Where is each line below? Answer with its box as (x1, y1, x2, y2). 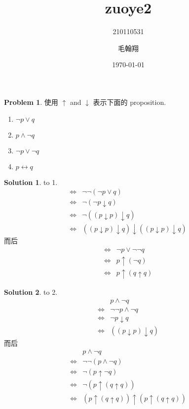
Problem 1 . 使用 (4, 96, 58, 107)
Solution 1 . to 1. (4, 177, 58, 187)
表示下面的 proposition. (93, 96, 166, 107)
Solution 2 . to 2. (4, 286, 58, 297)
